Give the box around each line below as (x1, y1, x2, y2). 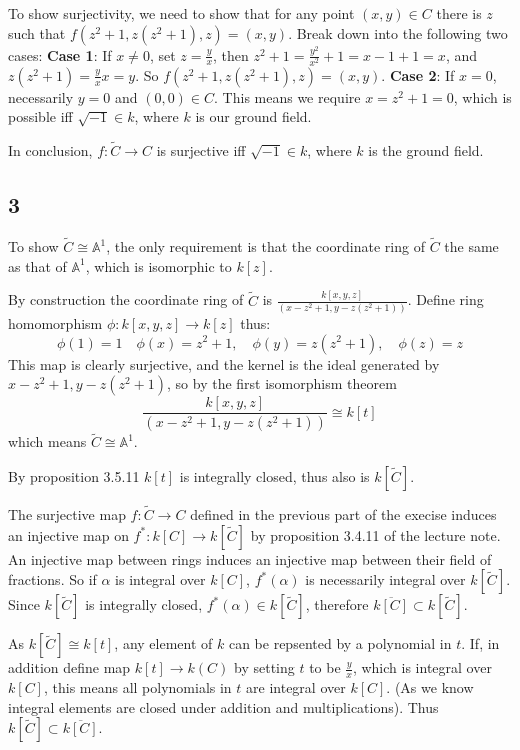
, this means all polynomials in (43, 677, 232, 698)
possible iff (8, 106, 73, 127)
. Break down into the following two (288, 22, 508, 43)
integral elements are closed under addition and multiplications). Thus (8, 696, 439, 717)
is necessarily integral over (305, 569, 466, 590)
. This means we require (214, 86, 361, 107)
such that (8, 22, 66, 43)
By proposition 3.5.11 (8, 465, 140, 486)
